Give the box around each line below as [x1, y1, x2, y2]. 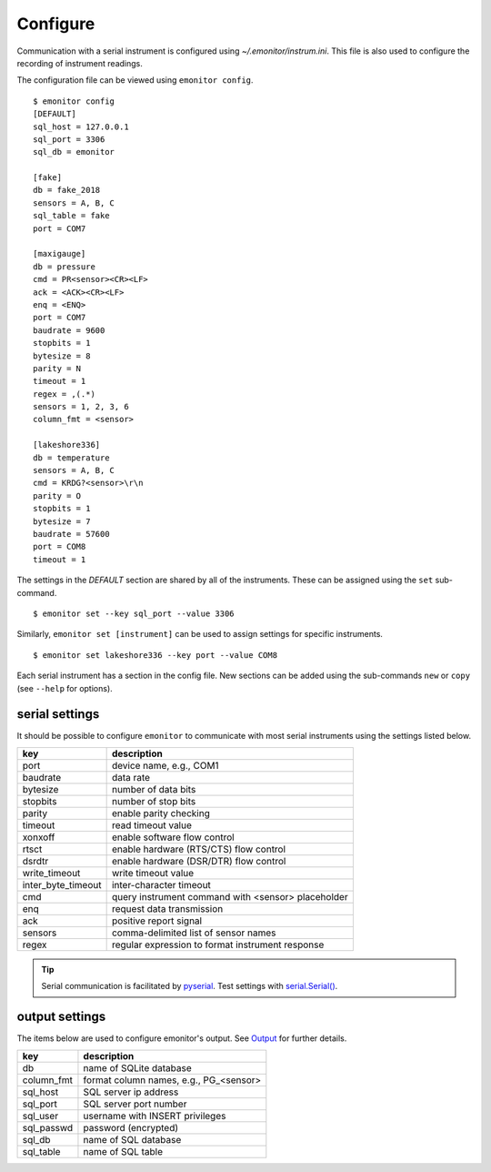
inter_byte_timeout [22, 878, 102, 891]
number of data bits [111, 783, 196, 795]
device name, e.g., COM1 [111, 759, 219, 772]
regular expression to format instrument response [111, 938, 325, 951]
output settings [16, 1009, 106, 1025]
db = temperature [33, 452, 110, 463]
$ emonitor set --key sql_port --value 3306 [33, 608, 235, 619]
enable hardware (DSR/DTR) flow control [111, 854, 286, 867]
